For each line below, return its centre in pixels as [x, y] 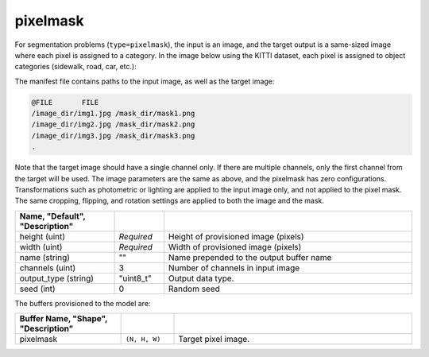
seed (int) [37, 289]
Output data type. [201, 278]
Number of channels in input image [234, 268]
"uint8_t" [135, 278]
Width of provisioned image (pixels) [235, 246]
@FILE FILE [65, 102]
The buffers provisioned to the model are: [83, 303]
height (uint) [43, 236]
